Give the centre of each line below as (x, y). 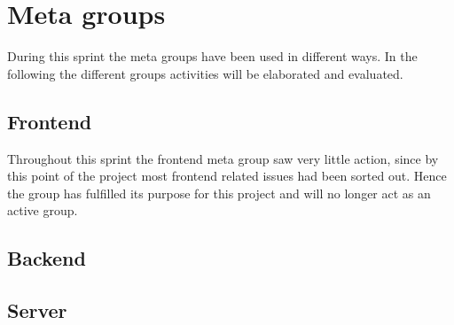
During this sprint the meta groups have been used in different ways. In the (212, 56)
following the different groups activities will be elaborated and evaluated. (205, 73)
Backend (47, 258)
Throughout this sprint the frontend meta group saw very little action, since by (223, 158)
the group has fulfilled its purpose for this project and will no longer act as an (219, 193)
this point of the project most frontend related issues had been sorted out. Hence (227, 176)
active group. (43, 210)
